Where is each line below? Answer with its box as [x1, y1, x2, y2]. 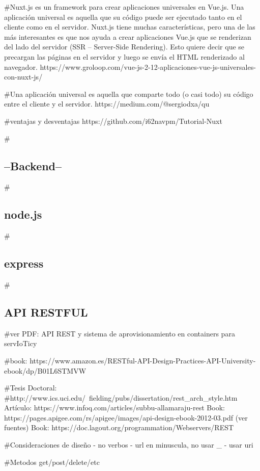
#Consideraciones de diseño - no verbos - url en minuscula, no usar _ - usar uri [4, 439, 253, 450]
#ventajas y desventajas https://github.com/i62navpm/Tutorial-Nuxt [4, 115, 222, 126]
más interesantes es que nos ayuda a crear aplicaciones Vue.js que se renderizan [4, 31, 251, 42]
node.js [4, 206, 42, 222]
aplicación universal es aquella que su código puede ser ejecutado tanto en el [4, 11, 242, 22]
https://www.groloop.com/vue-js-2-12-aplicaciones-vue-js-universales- [40, 61, 256, 72]
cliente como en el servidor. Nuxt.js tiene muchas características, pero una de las [4, 21, 255, 32]
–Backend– [4, 158, 62, 173]
